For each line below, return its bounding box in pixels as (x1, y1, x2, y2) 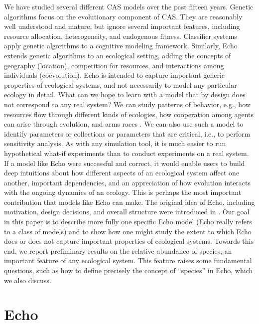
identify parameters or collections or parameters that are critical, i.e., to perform (4, 128, 251, 139)
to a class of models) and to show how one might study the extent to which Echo (4, 226, 252, 236)
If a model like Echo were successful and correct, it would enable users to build (4, 158, 245, 168)
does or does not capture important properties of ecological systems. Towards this (4, 236, 254, 246)
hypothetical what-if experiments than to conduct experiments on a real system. (4, 148, 249, 158)
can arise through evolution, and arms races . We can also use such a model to (4, 119, 244, 129)
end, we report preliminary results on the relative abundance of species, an (4, 245, 232, 256)
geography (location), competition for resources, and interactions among (4, 60, 224, 70)
